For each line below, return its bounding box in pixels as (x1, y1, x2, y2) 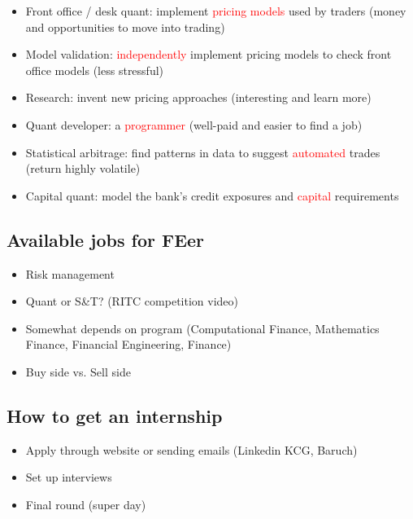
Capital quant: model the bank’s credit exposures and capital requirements (25, 187, 399, 204)
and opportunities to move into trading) (25, 18, 225, 35)
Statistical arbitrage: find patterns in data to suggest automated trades (25, 143, 380, 161)
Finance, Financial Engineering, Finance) (25, 336, 232, 353)
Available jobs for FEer (7, 227, 205, 252)
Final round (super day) (25, 495, 146, 512)
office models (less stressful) (25, 61, 164, 78)
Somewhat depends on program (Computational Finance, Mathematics (25, 319, 380, 336)
